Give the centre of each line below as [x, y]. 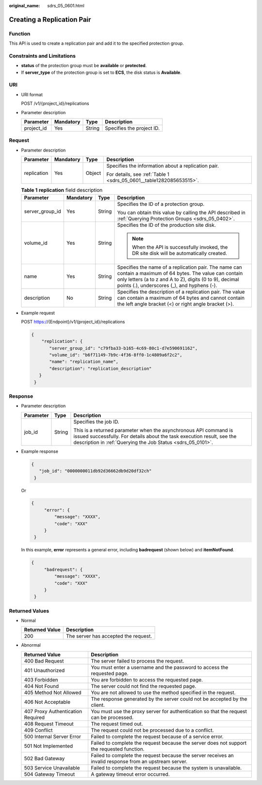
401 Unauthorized [44, 670]
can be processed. [112, 717]
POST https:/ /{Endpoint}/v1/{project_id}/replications [73, 322]
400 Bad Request [44, 661]
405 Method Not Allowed [53, 692]
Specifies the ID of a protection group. [161, 204]
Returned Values [29, 611]
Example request [38, 313]
